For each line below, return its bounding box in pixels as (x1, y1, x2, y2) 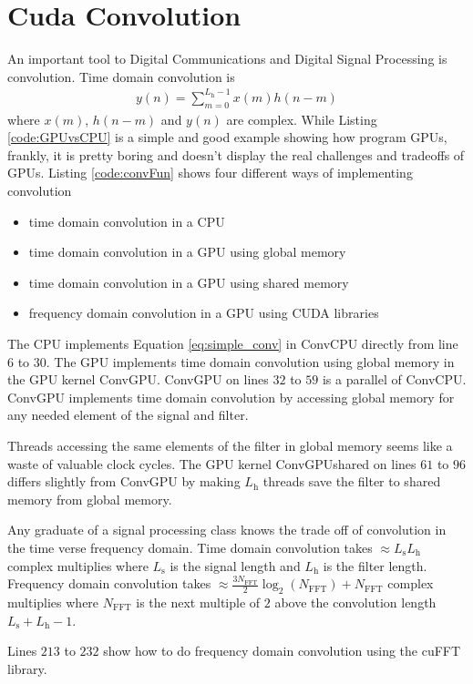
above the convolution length (274, 592, 437, 611)
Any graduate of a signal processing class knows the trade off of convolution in (7, 520, 447, 539)
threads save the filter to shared (262, 472, 441, 491)
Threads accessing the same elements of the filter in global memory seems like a (7, 435, 453, 454)
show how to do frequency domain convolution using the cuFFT (103, 641, 461, 660)
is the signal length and (170, 556, 301, 575)
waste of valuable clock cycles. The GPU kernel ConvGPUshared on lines (7, 454, 416, 473)
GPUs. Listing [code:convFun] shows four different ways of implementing (7, 163, 413, 182)
